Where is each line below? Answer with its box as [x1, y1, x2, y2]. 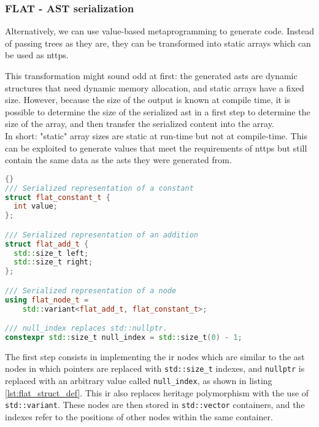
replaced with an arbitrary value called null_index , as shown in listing [5, 374, 272, 387]
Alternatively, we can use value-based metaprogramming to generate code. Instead [5, 25, 314, 37]
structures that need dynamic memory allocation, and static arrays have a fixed [5, 81, 304, 94]
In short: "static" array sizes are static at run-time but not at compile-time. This [5, 129, 307, 142]
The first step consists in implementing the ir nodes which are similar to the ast [5, 350, 305, 363]
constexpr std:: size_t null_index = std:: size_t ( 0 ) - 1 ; [5, 333, 242, 342]
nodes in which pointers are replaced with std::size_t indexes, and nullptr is [5, 362, 305, 375]
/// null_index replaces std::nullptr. [5, 324, 167, 333]
